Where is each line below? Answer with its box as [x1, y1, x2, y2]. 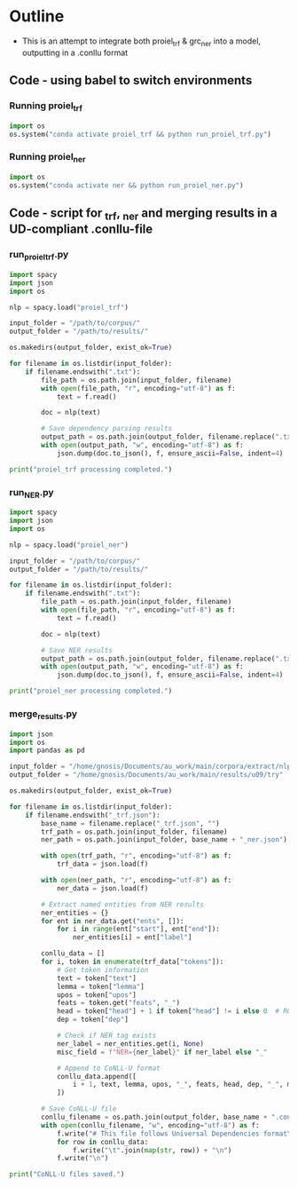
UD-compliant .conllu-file [9, 222, 153, 237]
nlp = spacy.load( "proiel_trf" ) [9, 303, 129, 312]
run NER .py [9, 486, 55, 500]
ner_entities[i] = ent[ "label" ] [72, 933, 192, 942]
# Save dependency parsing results [41, 424, 173, 433]
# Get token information [56, 965, 149, 974]
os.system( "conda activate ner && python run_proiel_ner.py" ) [9, 180, 244, 190]
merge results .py [9, 708, 78, 722]
